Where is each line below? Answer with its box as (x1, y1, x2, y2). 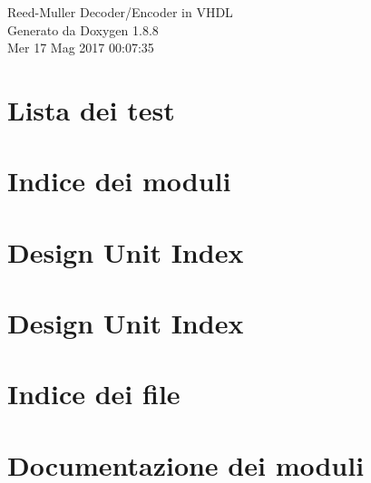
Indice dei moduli (7, 162, 231, 199)
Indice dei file (7, 375, 181, 412)
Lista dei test (7, 91, 175, 128)
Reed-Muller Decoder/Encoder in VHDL (7, 3, 233, 21)
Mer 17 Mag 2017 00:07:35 (7, 38, 154, 57)
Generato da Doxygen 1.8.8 (7, 20, 159, 39)
